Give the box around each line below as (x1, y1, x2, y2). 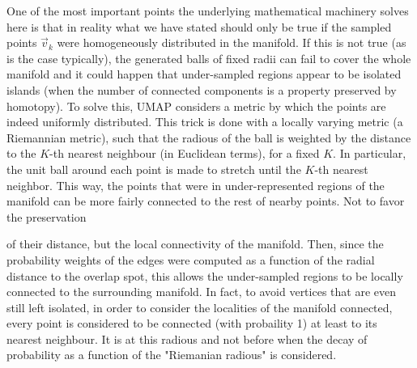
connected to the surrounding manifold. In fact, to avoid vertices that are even (6, 283, 396, 300)
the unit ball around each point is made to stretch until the (6, 160, 301, 177)
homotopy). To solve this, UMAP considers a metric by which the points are (6, 97, 386, 114)
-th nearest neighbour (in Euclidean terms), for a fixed (49, 145, 320, 162)
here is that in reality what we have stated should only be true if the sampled (6, 18, 392, 35)
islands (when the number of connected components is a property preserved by (6, 81, 397, 98)
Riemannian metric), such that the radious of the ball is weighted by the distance (6, 129, 411, 146)
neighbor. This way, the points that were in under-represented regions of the (6, 176, 385, 193)
